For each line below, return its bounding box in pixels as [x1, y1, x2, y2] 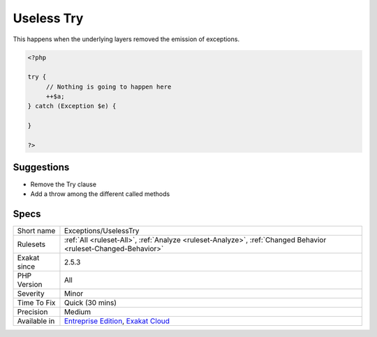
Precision [17, 307, 48, 317]
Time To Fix [17, 297, 56, 307]
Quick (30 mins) [64, 297, 117, 307]
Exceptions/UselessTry [64, 225, 140, 235]
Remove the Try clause [30, 180, 97, 188]
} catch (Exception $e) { [27, 102, 117, 110]
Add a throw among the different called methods [30, 189, 170, 198]
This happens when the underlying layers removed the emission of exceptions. [13, 35, 240, 43]
